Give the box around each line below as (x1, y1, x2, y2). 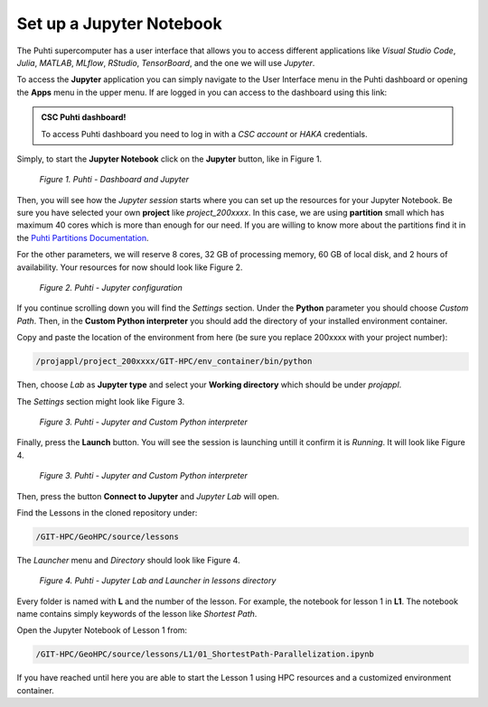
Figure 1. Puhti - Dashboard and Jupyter (39, 174, 190, 185)
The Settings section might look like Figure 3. (16, 395, 185, 406)
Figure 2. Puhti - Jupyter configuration (39, 283, 183, 293)
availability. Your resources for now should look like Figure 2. (16, 262, 243, 273)
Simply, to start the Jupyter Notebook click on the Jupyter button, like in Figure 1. (16, 153, 323, 164)
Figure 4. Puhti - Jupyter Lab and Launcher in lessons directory (39, 575, 277, 586)
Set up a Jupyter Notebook (16, 14, 222, 33)
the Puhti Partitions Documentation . (16, 232, 149, 243)
